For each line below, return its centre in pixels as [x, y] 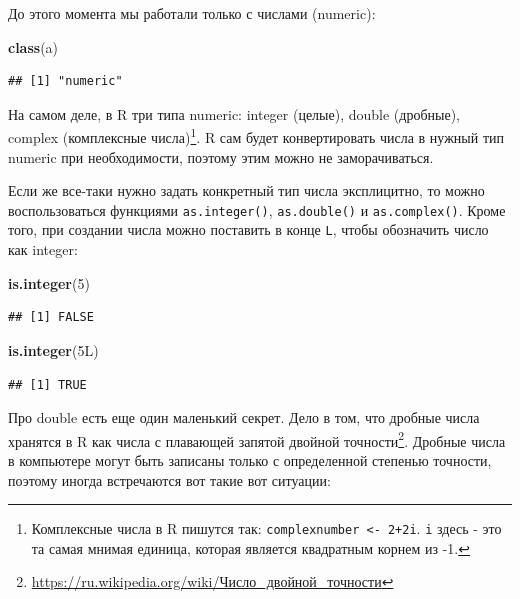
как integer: [43, 249]
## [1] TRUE [47, 384]
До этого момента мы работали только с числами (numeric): [192, 13]
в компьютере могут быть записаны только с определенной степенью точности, [250, 459]
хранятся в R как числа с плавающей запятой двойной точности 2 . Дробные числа [257, 439]
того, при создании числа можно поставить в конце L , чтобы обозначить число [248, 229]
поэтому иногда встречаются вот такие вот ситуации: [169, 479]
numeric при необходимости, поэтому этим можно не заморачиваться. [221, 156]
